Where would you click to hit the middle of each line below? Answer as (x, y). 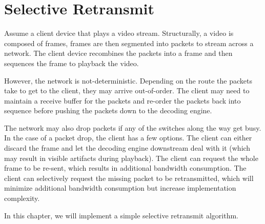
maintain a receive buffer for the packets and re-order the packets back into (123, 100)
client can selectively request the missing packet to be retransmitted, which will (129, 178)
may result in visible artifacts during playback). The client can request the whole (131, 158)
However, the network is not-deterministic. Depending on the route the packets (128, 80)
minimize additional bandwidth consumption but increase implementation (120, 188)
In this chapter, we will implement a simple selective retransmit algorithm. (121, 215)
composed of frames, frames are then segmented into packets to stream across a (129, 43)
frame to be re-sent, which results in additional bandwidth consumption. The (125, 168)
